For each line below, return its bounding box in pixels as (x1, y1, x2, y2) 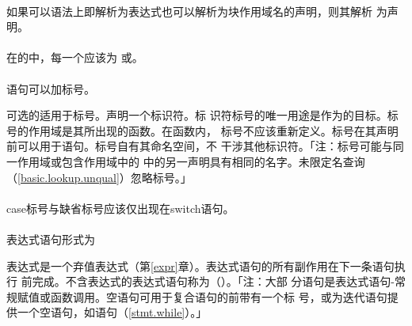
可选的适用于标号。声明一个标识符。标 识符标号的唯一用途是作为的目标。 (6, 107, 387, 123)
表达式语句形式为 (6, 230, 95, 247)
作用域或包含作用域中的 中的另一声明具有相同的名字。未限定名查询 (17, 153, 365, 169)
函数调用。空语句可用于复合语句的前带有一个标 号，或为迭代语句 (50, 288, 387, 305)
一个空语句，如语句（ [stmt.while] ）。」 (17, 304, 208, 320)
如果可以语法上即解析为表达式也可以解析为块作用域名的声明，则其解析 (6, 2, 372, 19)
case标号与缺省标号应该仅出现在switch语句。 (6, 199, 235, 216)
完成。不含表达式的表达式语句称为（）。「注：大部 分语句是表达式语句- (32, 273, 395, 290)
